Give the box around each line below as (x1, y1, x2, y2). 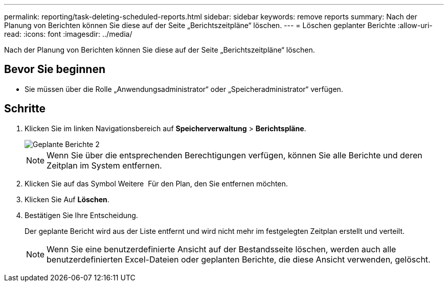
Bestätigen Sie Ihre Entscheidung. (25, 210, 138, 220)
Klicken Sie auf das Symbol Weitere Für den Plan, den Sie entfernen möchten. (25, 179, 288, 188)
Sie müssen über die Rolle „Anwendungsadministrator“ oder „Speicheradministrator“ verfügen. (25, 84, 343, 93)
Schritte (4, 102, 46, 115)
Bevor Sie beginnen (4, 63, 106, 76)
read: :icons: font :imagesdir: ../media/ (4, 30, 132, 38)
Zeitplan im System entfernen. (47, 160, 162, 171)
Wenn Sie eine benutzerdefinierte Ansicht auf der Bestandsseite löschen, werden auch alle (47, 244, 396, 254)
